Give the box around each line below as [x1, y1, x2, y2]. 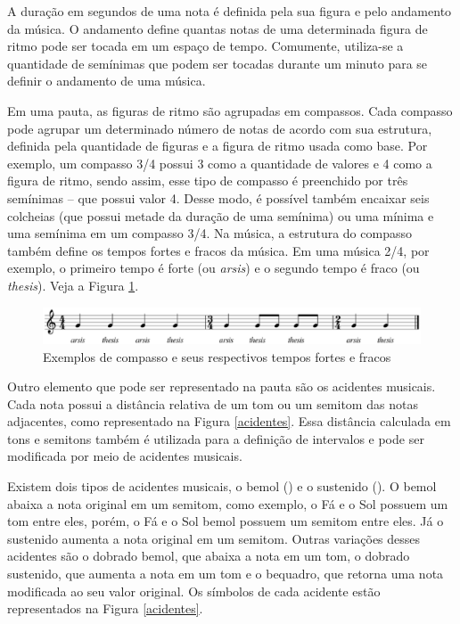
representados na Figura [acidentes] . [7, 599, 203, 618]
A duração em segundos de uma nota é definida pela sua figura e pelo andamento [7, 2, 452, 20]
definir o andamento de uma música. [7, 71, 206, 90]
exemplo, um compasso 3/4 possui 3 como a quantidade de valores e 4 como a [7, 153, 432, 172]
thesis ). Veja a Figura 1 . [7, 275, 139, 294]
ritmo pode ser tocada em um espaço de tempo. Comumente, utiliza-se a [7, 37, 404, 55]
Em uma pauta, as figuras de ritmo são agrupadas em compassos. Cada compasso [7, 101, 453, 119]
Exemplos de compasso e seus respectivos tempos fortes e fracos [43, 347, 391, 365]
